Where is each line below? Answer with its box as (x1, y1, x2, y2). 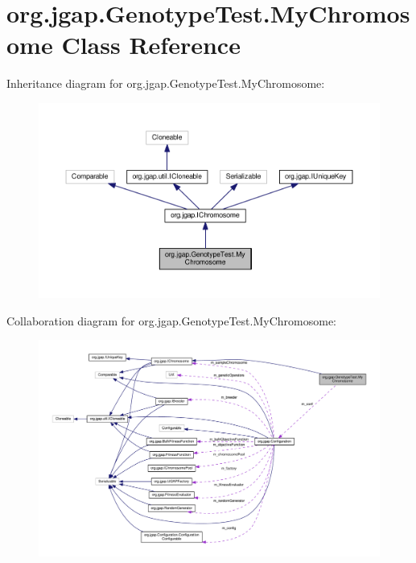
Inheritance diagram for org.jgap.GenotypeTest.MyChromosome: (6, 75, 325, 92)
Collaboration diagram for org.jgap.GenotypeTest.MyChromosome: (6, 312, 337, 329)
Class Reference (61, 28, 241, 61)
